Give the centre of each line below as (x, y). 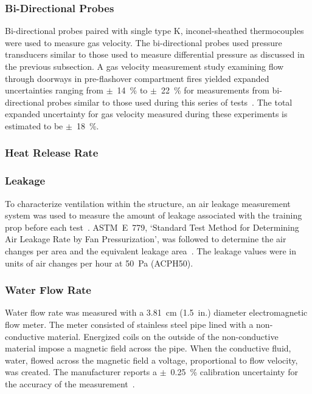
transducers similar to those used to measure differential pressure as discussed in (155, 54)
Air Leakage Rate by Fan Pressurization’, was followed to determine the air (146, 239)
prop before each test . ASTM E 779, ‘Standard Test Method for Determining (152, 227)
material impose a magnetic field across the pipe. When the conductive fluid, (148, 348)
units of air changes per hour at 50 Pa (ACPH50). (99, 263)
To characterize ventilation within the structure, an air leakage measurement (148, 203)
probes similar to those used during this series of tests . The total (170, 102)
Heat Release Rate (52, 153)
